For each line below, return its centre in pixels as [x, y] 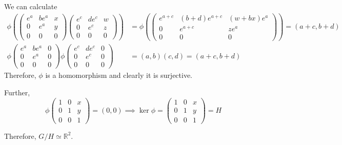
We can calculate [31, 6]
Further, [17, 92]
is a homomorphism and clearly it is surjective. [119, 75]
